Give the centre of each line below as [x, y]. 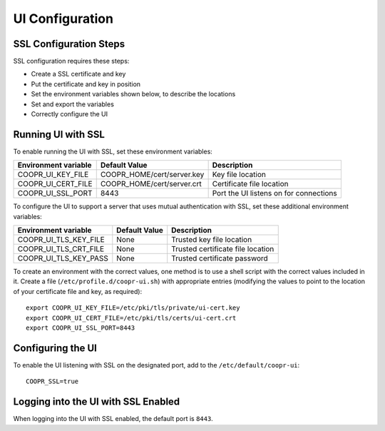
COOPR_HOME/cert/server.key [152, 175]
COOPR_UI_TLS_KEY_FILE [61, 240]
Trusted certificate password [220, 258]
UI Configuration [63, 19]
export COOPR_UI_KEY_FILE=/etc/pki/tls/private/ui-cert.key [133, 308]
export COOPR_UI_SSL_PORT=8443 [81, 328]
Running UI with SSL [59, 135]
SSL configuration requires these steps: [71, 61]
